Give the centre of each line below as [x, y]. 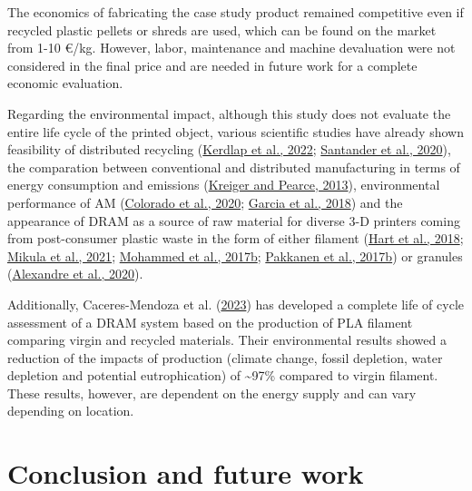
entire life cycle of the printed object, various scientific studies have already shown [236, 131]
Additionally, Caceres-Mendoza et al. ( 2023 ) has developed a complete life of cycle [236, 304]
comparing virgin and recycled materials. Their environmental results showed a [227, 340]
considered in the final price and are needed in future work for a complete [212, 65]
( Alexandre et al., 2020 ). [75, 274]
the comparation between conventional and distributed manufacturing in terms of [234, 167]
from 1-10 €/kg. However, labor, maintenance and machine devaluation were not [231, 48]
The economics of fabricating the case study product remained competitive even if [236, 12]
